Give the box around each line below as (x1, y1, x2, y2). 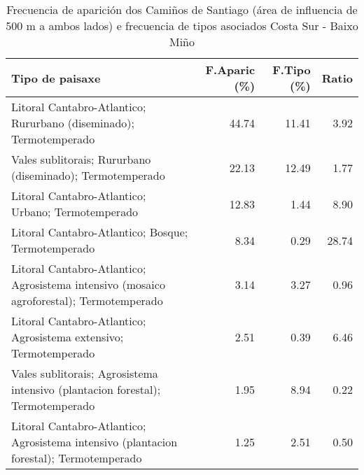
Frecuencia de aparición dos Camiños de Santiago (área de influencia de (6, 1, 358, 17)
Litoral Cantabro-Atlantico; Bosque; (11, 224, 188, 240)
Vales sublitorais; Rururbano (11, 151, 151, 167)
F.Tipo (272, 62, 311, 78)
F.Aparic (205, 62, 255, 78)
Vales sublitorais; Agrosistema (11, 365, 158, 381)
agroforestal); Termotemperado (11, 292, 163, 309)
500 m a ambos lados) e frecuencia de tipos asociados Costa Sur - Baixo (6, 17, 358, 34)
